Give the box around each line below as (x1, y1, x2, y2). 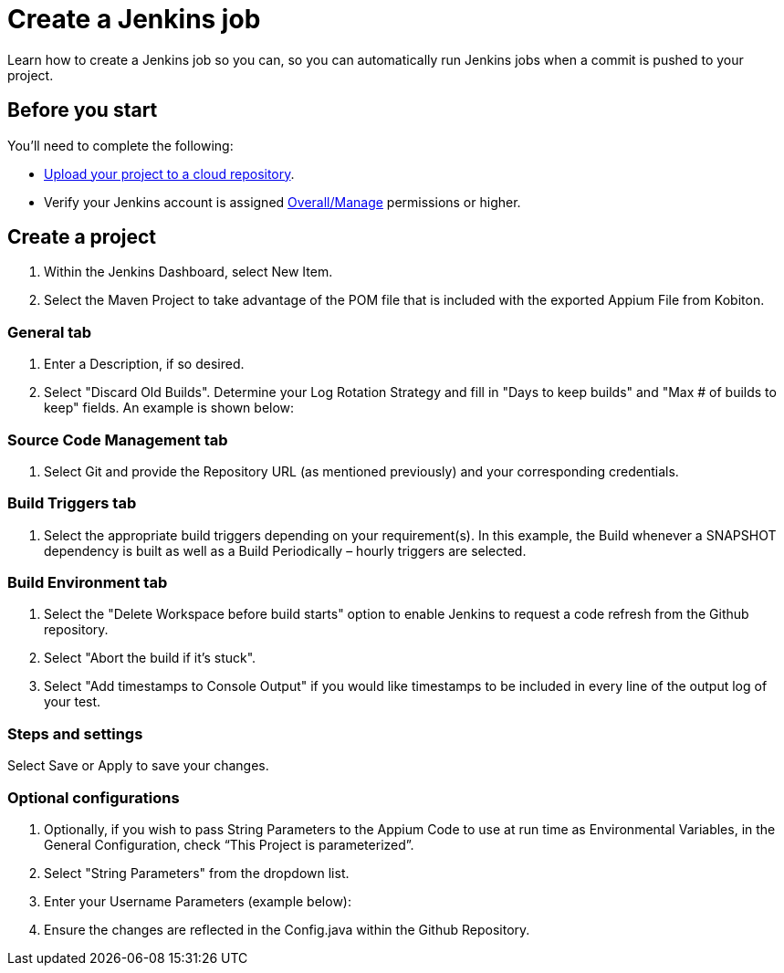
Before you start (7, 99, 158, 122)
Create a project (7, 225, 157, 249)
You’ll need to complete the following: (7, 137, 234, 153)
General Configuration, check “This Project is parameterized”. (44, 836, 414, 853)
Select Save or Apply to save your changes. (7, 758, 269, 774)
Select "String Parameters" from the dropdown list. (44, 864, 350, 881)
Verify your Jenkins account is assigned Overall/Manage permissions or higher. (44, 194, 521, 210)
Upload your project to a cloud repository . (44, 165, 295, 182)
